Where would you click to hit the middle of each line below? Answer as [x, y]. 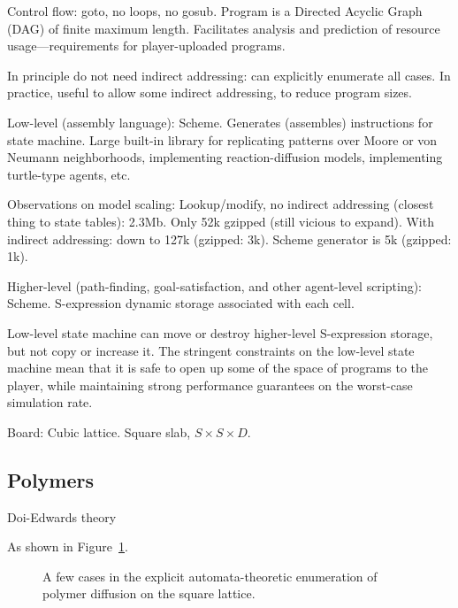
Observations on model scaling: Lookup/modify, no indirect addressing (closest [221, 204]
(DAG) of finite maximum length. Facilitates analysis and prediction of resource [224, 28]
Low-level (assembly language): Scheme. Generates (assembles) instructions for [220, 122]
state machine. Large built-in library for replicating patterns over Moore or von [222, 139]
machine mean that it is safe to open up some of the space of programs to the [218, 368]
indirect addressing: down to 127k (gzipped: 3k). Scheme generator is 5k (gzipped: [229, 239]
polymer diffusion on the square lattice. [149, 593]
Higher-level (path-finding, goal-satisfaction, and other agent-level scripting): [214, 285]
